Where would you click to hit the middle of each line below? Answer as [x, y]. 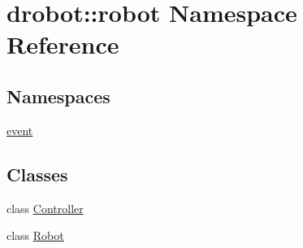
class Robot [35, 235]
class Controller [45, 208]
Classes [37, 174]
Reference [63, 44]
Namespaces [58, 96]
